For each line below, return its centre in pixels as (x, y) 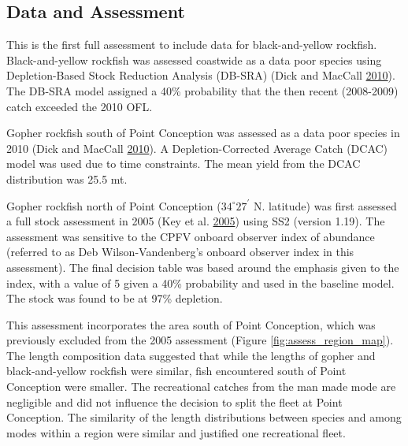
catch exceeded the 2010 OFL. (80, 106)
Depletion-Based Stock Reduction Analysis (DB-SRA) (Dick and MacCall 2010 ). (201, 75)
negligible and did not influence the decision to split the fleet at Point (174, 401)
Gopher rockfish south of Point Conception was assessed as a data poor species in (203, 133)
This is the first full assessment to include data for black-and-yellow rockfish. (192, 45)
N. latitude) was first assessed (325, 205)
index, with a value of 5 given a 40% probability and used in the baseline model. (200, 282)
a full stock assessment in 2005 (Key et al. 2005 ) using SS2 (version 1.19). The (196, 221)
